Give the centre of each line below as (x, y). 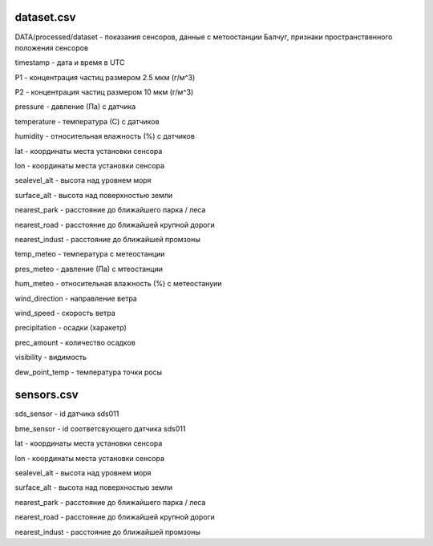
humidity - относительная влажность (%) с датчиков (105, 136)
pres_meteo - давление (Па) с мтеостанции (89, 269)
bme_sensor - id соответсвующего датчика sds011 (100, 428)
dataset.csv (45, 17)
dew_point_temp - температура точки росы (89, 372)
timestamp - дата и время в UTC (70, 63)
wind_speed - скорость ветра (65, 313)
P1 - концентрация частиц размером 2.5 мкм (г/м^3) (105, 77)
